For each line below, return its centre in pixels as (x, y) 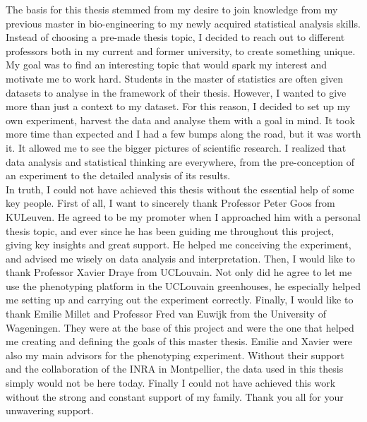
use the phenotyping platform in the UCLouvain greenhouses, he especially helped (183, 285)
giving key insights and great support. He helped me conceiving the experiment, (179, 245)
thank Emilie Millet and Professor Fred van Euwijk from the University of (166, 314)
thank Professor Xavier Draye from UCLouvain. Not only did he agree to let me (179, 272)
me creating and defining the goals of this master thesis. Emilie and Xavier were (179, 341)
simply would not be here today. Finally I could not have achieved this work (171, 383)
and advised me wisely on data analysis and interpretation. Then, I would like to (181, 258)
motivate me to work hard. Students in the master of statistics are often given (175, 78)
